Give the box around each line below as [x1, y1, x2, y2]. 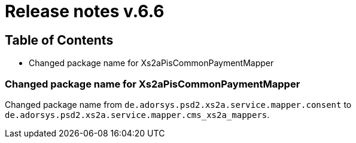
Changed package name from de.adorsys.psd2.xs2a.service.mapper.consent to [5, 99, 352, 110]
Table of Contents [5, 32, 114, 48]
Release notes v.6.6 [5, 1, 165, 21]
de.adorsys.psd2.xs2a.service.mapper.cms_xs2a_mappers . [5, 109, 270, 120]
